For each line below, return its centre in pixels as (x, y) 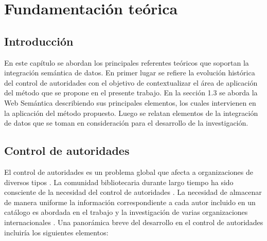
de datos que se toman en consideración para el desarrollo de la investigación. (126, 123)
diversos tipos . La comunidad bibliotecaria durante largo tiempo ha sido (119, 182)
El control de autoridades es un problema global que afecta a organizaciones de (129, 172)
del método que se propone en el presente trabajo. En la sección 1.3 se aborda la (131, 93)
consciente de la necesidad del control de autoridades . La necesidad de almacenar (133, 192)
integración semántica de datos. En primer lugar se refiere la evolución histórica (130, 73)
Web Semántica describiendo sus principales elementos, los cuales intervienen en (130, 102)
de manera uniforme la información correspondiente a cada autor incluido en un (130, 202)
